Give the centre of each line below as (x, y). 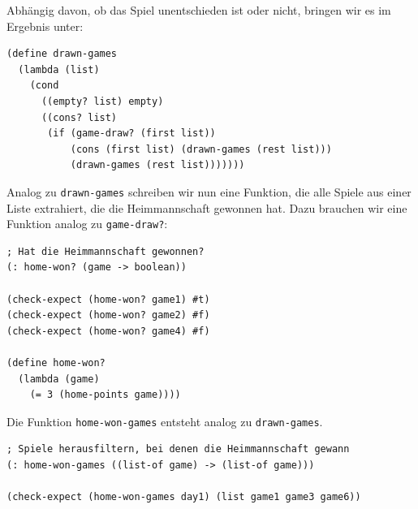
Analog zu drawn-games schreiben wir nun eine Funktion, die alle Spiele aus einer (209, 191)
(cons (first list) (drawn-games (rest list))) (201, 149)
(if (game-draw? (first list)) (131, 134)
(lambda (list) (59, 69)
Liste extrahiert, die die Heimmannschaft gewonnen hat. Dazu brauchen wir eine (207, 207)
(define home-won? (56, 363)
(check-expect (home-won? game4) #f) (108, 331)
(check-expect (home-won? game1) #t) (108, 299)
